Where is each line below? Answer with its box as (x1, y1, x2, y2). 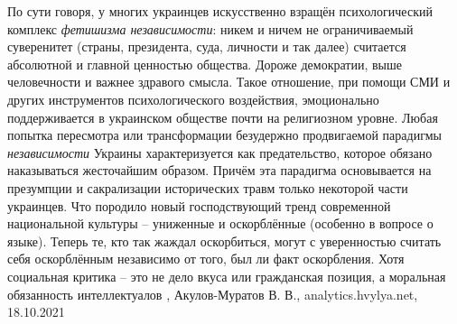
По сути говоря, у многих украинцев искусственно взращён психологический (7, 2, 433, 20)
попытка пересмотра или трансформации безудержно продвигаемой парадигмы (7, 125, 442, 144)
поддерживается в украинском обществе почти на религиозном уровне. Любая (7, 107, 438, 126)
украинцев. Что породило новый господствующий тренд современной (7, 196, 391, 215)
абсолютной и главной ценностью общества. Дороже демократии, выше (7, 54, 402, 73)
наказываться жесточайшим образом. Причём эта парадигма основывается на (7, 161, 432, 180)
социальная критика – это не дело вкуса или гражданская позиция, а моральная (7, 266, 446, 285)
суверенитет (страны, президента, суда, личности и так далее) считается (7, 37, 406, 56)
